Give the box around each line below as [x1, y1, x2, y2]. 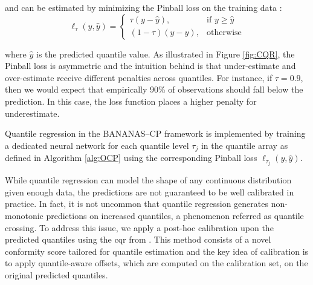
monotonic [5, 209, 44, 222]
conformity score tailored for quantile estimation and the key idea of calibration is [5, 244, 309, 257]
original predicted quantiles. [5, 269, 108, 281]
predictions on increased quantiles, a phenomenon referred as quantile [46, 209, 304, 222]
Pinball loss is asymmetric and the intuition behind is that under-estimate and [5, 59, 296, 72]
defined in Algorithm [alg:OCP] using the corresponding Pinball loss [5, 151, 257, 164]
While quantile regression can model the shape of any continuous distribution [5, 174, 292, 186]
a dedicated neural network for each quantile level [5, 139, 189, 151]
